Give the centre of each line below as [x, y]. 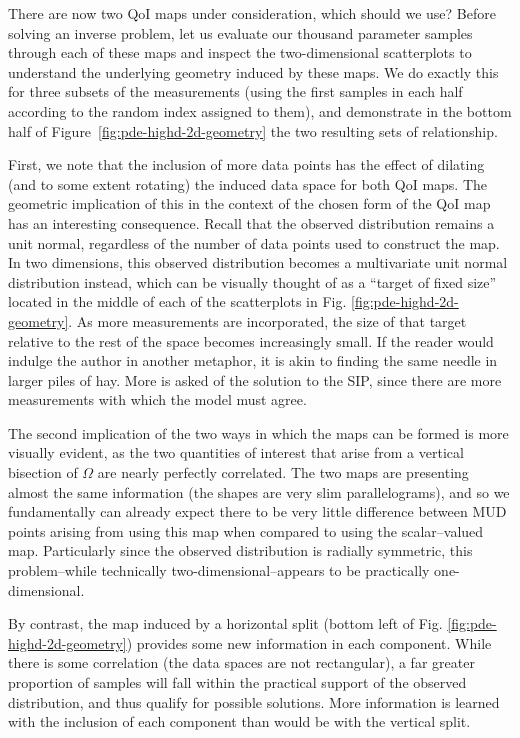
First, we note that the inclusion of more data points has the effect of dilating [246, 164]
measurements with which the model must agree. [157, 399]
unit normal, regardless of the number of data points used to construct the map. [254, 242]
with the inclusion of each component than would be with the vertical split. [239, 721]
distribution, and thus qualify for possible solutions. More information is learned [254, 701]
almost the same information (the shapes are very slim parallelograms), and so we [259, 491]
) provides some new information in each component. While [309, 642]
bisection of [43, 472]
